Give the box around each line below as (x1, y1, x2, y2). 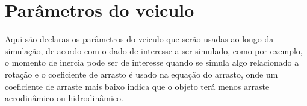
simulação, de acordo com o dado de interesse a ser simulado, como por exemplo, (5, 44, 303, 57)
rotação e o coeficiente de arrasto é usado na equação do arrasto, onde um (5, 67, 278, 80)
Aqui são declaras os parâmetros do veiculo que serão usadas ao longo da (5, 33, 274, 45)
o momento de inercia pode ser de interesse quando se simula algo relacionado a (5, 56, 299, 69)
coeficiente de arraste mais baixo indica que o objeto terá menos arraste (5, 79, 270, 92)
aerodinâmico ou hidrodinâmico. (5, 92, 123, 104)
